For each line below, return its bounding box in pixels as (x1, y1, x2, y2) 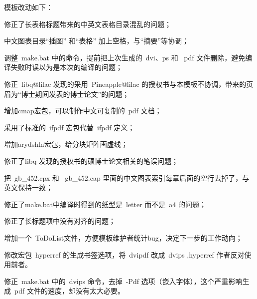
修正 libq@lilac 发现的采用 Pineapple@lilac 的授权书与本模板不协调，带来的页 (4, 78, 254, 89)
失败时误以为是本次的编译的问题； (10, 62, 123, 72)
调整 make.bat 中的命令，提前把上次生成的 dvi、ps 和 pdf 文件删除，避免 (4, 52, 246, 62)
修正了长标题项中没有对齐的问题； (4, 216, 116, 226)
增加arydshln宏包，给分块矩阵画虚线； (4, 139, 128, 149)
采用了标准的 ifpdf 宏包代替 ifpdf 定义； (4, 122, 135, 132)
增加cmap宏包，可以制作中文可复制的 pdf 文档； (4, 105, 162, 116)
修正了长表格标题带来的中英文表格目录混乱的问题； (4, 18, 171, 29)
